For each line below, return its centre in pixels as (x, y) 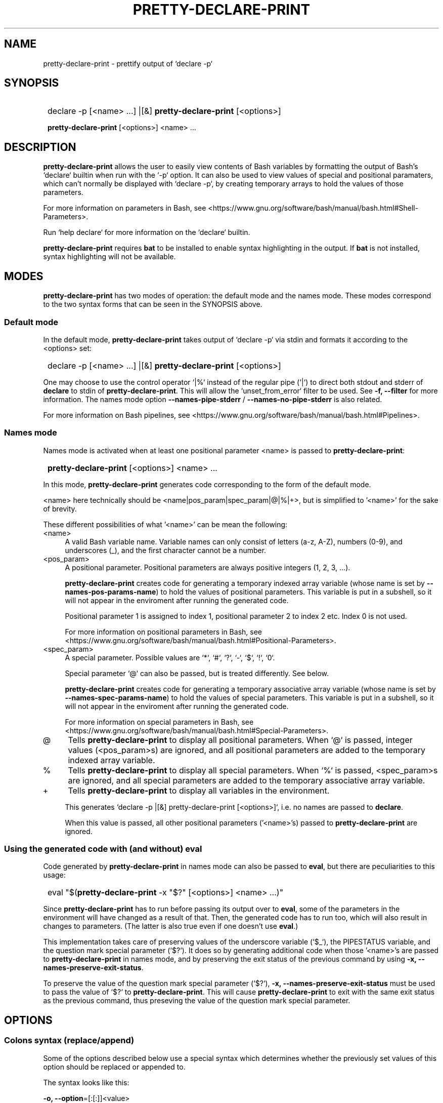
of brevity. (60, 508)
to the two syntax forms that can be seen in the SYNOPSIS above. (153, 304)
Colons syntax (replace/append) (69, 1040)
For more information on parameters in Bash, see (125, 208)
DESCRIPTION (40, 147)
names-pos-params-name (110, 592)
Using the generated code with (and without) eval (103, 849)
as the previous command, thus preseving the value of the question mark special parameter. (197, 1001)
